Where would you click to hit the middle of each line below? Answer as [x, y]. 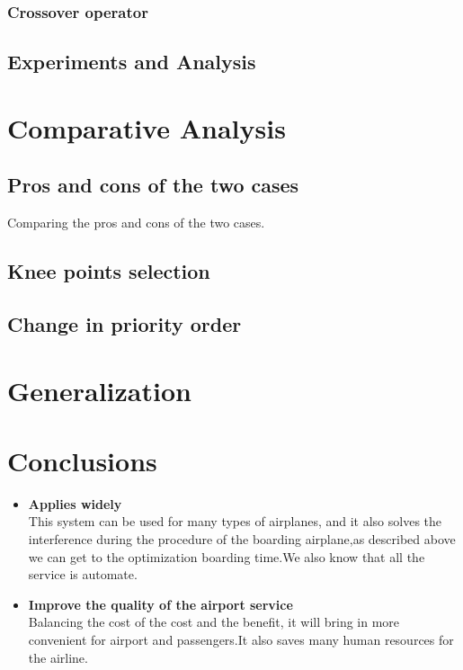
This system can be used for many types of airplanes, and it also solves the [235, 521]
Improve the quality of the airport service [160, 604]
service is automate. [83, 574]
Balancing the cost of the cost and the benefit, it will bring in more [214, 622]
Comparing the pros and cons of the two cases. [136, 223]
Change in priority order [125, 323]
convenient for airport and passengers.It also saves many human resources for [241, 640]
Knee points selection [109, 271]
